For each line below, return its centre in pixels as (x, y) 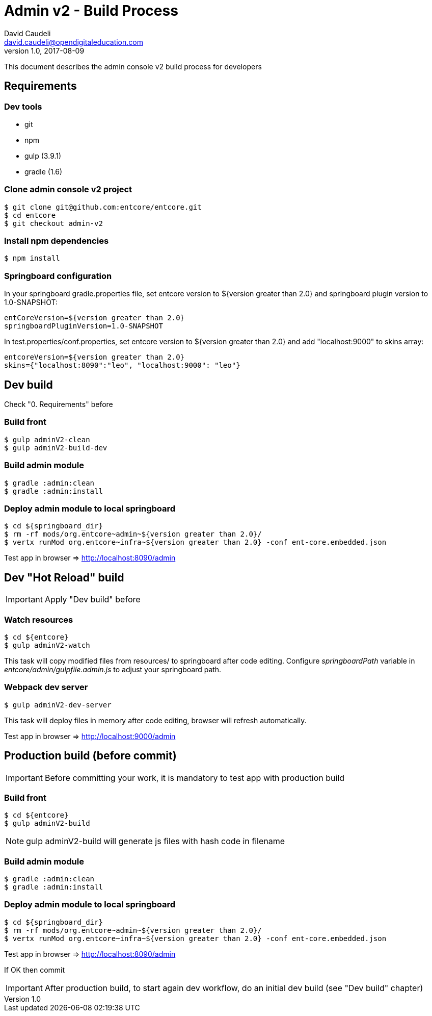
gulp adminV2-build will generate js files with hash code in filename (156, 841)
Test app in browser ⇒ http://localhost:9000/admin (90, 736)
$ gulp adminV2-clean (47, 439)
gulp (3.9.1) (43, 156)
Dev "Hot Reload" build (64, 577)
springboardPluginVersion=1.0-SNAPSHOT (84, 326)
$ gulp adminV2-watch (47, 645)
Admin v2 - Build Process (91, 11)
